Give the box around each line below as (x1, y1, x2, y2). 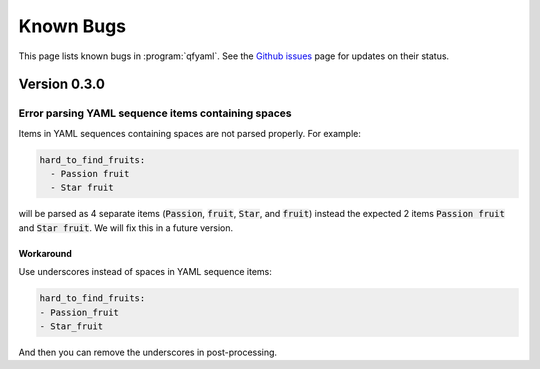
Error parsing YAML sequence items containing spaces (18, 106, 292, 120)
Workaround (18, 247, 72, 259)
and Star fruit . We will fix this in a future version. (18, 221, 234, 234)
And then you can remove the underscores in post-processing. (18, 346, 278, 358)
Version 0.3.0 (18, 76, 105, 93)
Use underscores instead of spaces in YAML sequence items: (18, 266, 272, 278)
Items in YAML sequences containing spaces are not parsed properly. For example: (18, 127, 362, 139)
